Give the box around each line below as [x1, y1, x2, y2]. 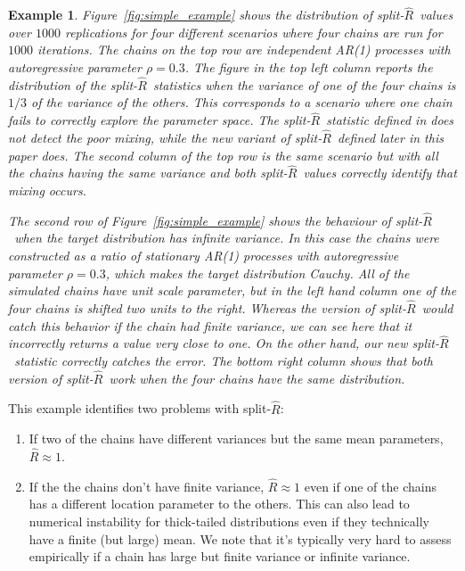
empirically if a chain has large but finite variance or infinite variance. [29, 547, 411, 566]
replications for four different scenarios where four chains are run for [64, 22, 443, 41]
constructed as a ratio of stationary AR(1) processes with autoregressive [8, 246, 399, 265]
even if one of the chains [304, 476, 436, 495]
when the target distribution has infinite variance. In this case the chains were [14, 228, 439, 247]
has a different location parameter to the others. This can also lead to [29, 494, 410, 513]
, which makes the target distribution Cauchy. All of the [105, 263, 410, 282]
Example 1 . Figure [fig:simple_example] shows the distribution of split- [8, 5, 404, 24]
